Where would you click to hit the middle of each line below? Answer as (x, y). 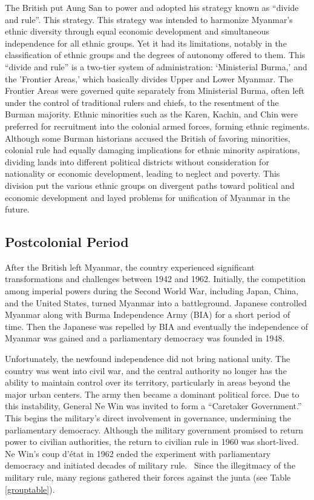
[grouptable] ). (30, 489)
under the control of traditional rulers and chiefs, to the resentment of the (142, 102)
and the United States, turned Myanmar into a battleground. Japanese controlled (156, 302)
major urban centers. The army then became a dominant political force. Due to (152, 394)
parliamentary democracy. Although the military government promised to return (154, 429)
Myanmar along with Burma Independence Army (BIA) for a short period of (148, 314)
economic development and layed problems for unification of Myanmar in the (148, 197)
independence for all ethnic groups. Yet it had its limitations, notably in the (146, 43)
